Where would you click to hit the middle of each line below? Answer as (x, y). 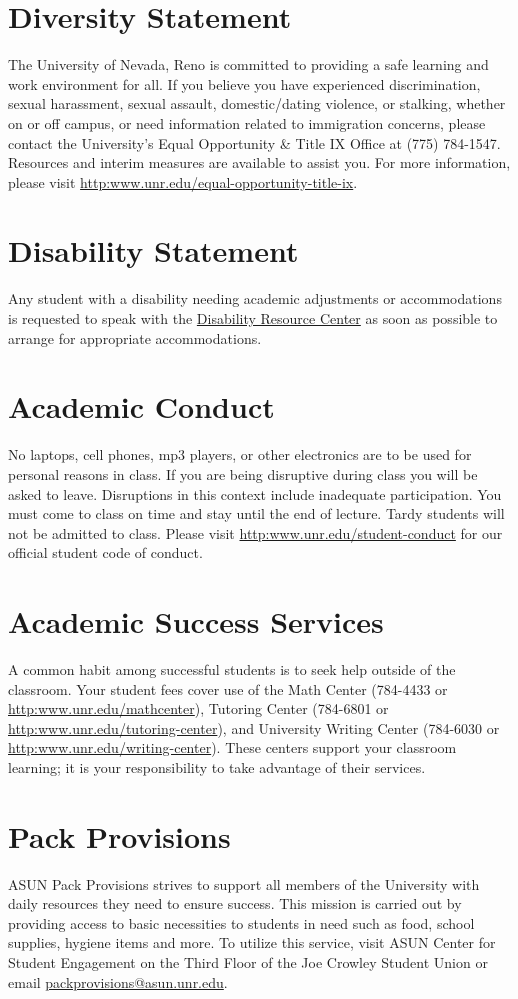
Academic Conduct (141, 406)
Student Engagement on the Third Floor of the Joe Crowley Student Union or (248, 962)
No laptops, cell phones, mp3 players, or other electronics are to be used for (240, 454)
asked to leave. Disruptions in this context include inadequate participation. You (255, 493)
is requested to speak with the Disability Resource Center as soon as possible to (253, 318)
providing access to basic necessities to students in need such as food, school (241, 922)
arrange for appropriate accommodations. (135, 337)
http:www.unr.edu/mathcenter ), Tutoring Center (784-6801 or (198, 708)
